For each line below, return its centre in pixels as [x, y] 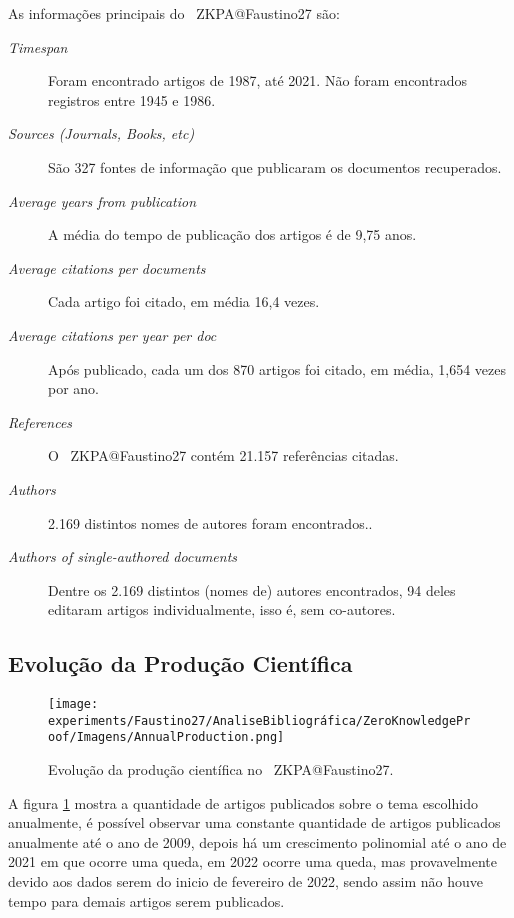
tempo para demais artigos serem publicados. [146, 900]
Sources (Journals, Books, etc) [101, 133]
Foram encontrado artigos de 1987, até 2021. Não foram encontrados [257, 80]
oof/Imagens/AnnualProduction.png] [166, 737]
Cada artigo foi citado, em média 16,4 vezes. [184, 301]
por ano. [74, 388]
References [40, 421]
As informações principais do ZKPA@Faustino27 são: [174, 13]
